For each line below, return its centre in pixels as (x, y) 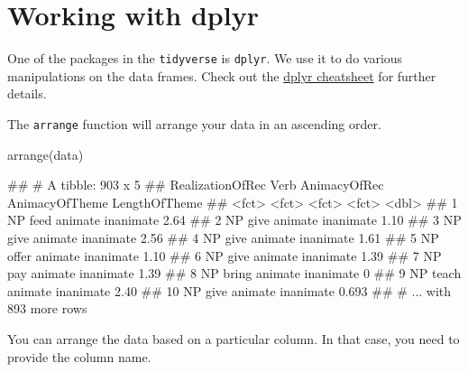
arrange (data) (46, 154)
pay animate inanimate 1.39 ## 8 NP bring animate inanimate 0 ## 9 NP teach (234, 273)
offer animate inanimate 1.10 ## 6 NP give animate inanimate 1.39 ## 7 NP (225, 255)
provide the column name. (79, 356)
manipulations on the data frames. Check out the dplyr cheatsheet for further (222, 75)
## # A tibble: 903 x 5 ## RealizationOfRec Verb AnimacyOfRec (196, 185)
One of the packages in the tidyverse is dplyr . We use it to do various (205, 58)
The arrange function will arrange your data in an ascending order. (194, 123)
